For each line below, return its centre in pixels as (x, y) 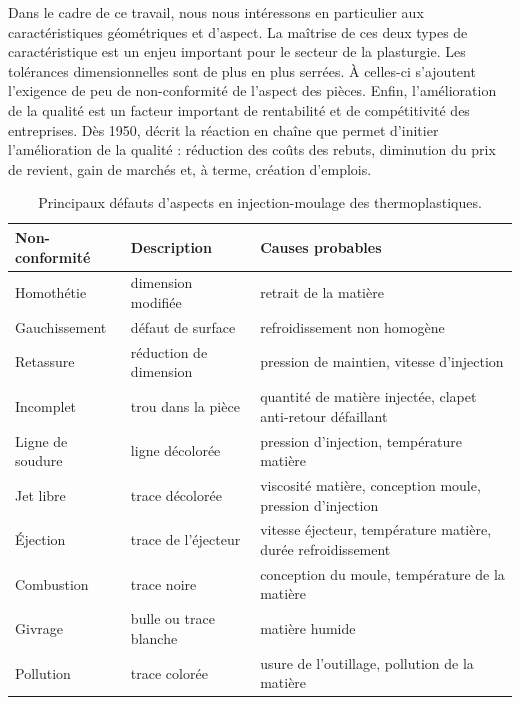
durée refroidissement (325, 549)
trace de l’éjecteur (185, 539)
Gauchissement (61, 326)
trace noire (163, 583)
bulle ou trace (172, 618)
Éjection (40, 539)
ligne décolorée (175, 450)
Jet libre (40, 494)
